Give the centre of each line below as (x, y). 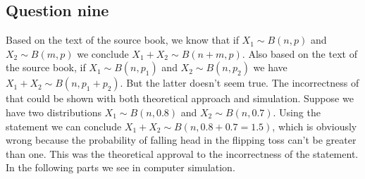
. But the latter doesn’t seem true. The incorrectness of (240, 83)
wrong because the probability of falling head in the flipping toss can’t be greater (181, 140)
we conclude (103, 53)
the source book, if (46, 67)
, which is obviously (315, 126)
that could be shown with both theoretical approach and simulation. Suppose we (180, 98)
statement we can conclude (64, 126)
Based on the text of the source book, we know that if (122, 40)
